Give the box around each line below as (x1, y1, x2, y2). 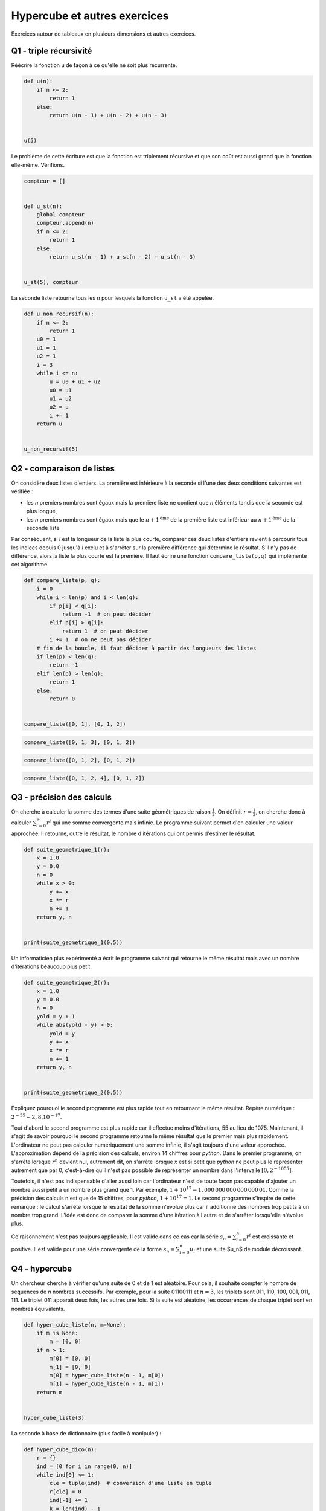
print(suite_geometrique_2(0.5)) (24, 1089, 123, 1096)
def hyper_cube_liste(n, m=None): (24, 1321, 126, 1328)
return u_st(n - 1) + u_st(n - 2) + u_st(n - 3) (49, 254, 196, 260)
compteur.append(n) (36, 219, 95, 227)
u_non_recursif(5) (24, 446, 78, 453)
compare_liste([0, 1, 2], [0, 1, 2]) (24, 757, 136, 764)
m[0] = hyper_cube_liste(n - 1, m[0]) (49, 1372, 164, 1379)
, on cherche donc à (255, 808, 305, 815)
